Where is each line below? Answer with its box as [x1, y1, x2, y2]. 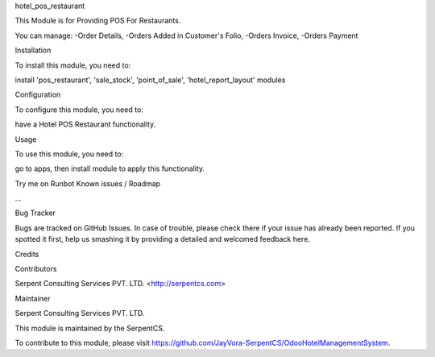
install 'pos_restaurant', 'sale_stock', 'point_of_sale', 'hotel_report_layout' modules [14, 75, 286, 85]
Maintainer [14, 293, 51, 303]
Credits [14, 249, 39, 259]
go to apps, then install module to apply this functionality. [14, 164, 205, 173]
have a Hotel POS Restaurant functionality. [14, 119, 156, 129]
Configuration [14, 89, 61, 100]
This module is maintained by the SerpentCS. [14, 323, 165, 333]
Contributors [14, 264, 57, 274]
